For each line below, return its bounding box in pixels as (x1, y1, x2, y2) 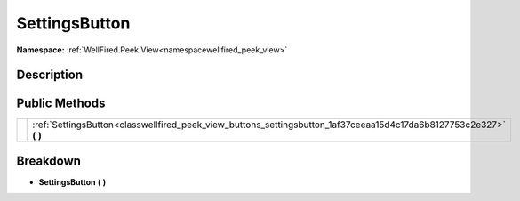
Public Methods (16, 96, 106, 111)
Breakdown (16, 153, 82, 168)
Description (16, 68, 84, 83)
